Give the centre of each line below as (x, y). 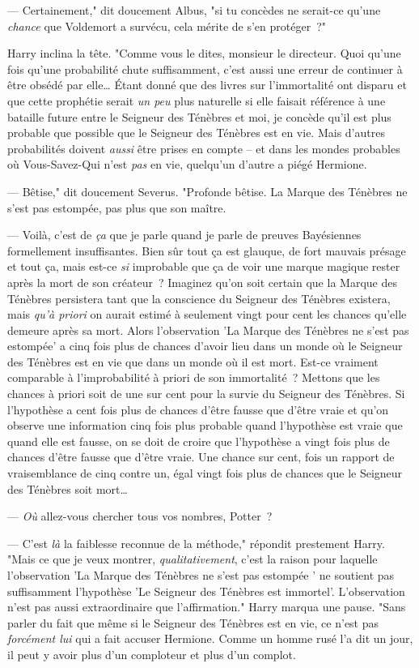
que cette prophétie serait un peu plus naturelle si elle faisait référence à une (197, 100)
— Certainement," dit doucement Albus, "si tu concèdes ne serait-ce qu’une (194, 10)
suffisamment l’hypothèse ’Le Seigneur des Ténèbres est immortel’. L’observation (206, 591)
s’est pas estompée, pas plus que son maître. (117, 207)
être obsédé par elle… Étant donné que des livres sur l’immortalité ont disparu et (207, 85)
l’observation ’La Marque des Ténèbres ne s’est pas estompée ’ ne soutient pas (201, 575)
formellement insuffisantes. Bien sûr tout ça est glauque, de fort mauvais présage (207, 250)
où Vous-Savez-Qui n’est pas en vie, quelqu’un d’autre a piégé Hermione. (187, 164)
